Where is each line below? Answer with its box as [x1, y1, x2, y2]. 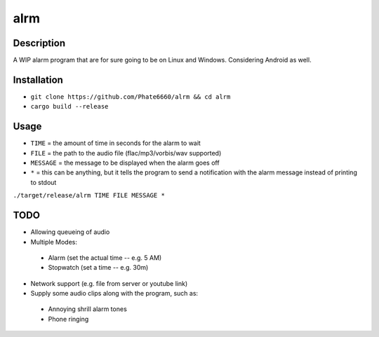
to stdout [30, 178, 57, 186]
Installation [13, 74, 63, 85]
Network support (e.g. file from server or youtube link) [30, 279, 188, 287]
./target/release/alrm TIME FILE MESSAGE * [13, 191, 165, 200]
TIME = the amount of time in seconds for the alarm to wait [30, 139, 201, 147]
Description [13, 37, 66, 49]
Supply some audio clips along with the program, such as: [30, 289, 199, 298]
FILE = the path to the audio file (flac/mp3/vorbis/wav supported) [30, 149, 222, 157]
